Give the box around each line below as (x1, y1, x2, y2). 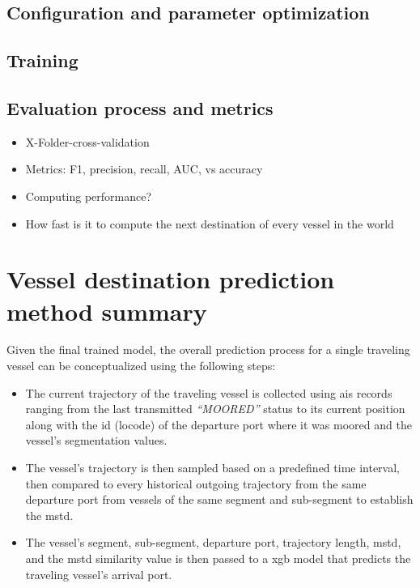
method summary (6, 294, 207, 327)
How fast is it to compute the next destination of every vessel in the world (25, 215, 394, 232)
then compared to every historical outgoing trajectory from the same (25, 475, 367, 492)
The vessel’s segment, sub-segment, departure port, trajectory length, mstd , (25, 534, 401, 551)
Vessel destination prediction (6, 262, 335, 296)
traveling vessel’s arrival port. (25, 565, 172, 582)
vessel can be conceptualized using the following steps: (6, 357, 276, 374)
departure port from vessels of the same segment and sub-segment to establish (25, 491, 414, 508)
